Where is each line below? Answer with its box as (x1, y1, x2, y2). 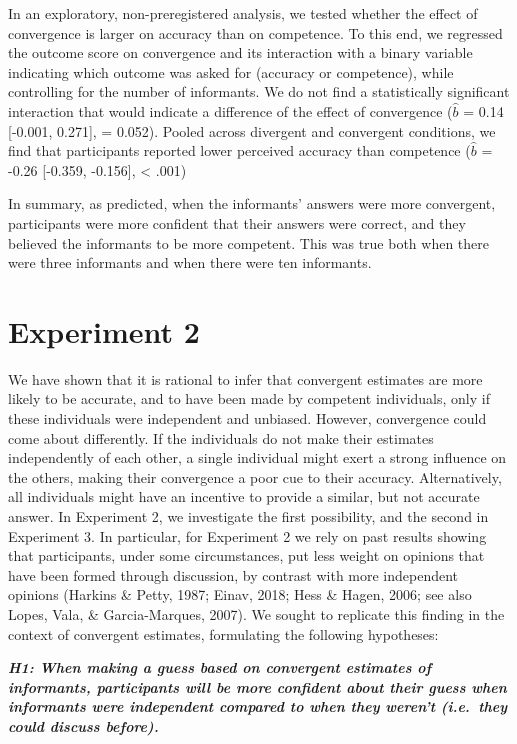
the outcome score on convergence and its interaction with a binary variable (8, 42, 473, 63)
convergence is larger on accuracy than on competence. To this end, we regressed (8, 22, 503, 43)
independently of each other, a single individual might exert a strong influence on (8, 447, 507, 468)
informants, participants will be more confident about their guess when (8, 676, 507, 697)
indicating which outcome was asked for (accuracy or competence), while (8, 61, 454, 82)
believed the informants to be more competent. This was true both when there (8, 232, 490, 253)
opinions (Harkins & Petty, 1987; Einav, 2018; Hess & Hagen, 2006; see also (8, 584, 472, 605)
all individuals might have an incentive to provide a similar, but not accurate (8, 486, 480, 507)
